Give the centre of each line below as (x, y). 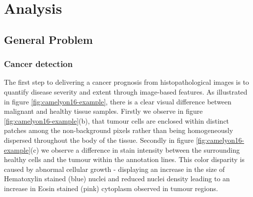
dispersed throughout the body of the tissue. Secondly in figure (99, 140)
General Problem (48, 39)
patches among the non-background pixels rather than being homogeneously (119, 130)
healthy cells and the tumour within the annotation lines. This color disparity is (124, 159)
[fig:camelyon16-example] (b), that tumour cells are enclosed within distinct (117, 120)
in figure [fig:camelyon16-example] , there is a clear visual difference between (118, 101)
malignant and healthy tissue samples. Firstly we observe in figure (103, 111)
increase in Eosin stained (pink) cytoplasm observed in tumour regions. (111, 188)
